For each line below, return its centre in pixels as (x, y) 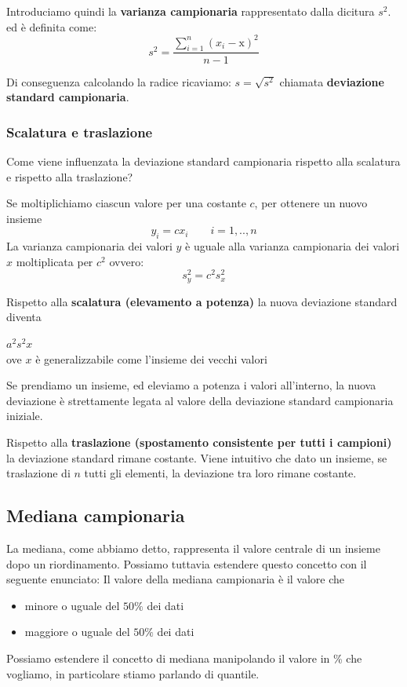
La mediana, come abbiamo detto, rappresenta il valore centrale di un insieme (193, 548)
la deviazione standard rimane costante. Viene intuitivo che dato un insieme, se (197, 457)
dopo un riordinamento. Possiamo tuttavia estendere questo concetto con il (187, 563)
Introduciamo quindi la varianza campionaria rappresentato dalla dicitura (191, 11)
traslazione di (38, 473)
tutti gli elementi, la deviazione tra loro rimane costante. (220, 473)
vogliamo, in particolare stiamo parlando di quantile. (133, 673)
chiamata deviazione (332, 81)
